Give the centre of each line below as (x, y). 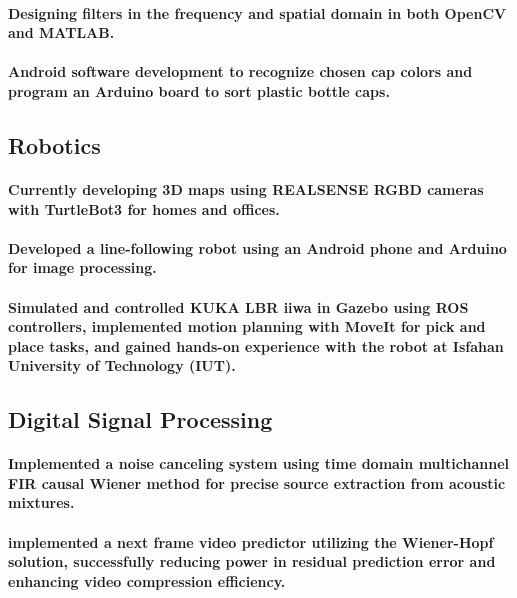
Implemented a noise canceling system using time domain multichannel (258, 463)
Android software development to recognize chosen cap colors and (240, 71)
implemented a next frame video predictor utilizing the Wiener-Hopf (251, 541)
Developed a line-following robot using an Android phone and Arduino (257, 247)
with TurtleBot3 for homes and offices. (144, 208)
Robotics (54, 144)
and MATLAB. (61, 32)
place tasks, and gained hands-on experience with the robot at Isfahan (256, 345)
